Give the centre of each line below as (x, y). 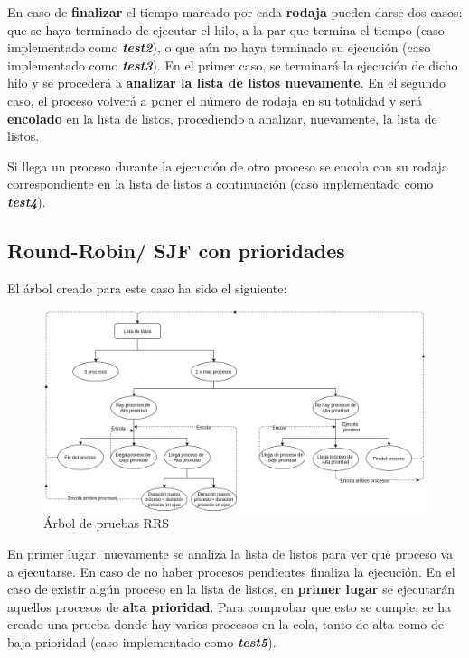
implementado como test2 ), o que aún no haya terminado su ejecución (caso (219, 47)
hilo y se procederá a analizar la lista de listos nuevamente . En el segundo (227, 83)
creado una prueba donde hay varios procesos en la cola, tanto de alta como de (225, 624)
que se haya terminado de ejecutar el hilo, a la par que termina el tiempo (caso (226, 29)
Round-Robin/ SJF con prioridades (176, 250)
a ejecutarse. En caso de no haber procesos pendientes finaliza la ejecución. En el (231, 571)
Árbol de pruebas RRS (107, 523)
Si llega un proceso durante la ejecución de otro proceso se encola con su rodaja (228, 166)
